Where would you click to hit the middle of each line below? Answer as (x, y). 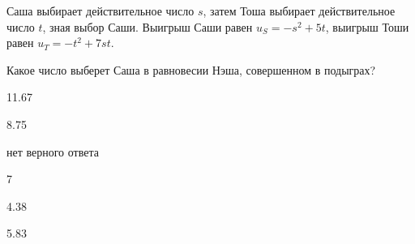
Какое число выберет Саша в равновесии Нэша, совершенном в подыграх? (191, 69)
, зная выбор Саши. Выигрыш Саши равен (148, 26)
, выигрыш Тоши (367, 26)
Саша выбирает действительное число (101, 11)
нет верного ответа (53, 151)
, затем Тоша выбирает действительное (299, 11)
